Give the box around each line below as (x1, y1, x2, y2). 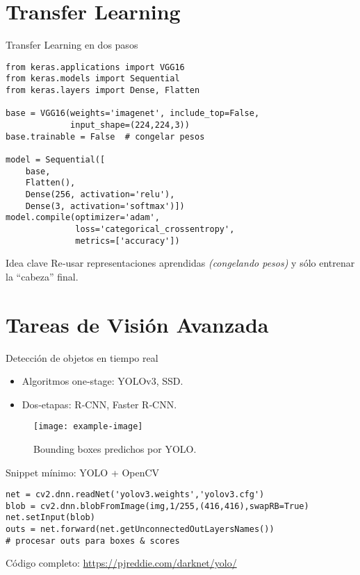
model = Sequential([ (6, 154, 106, 165)
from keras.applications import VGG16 (6, 62, 185, 72)
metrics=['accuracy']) (75, 235, 180, 246)
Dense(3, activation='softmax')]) (25, 201, 185, 211)
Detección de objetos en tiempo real (6, 350, 158, 365)
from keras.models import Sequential (6, 74, 180, 84)
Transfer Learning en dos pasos (6, 37, 138, 52)
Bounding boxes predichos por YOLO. (33, 441, 197, 456)
